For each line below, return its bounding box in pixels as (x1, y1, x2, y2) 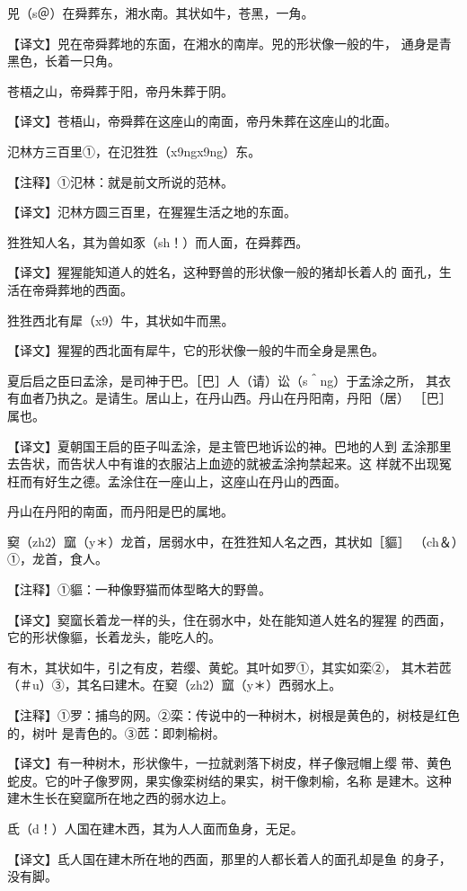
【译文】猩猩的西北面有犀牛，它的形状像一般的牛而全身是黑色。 (7, 341, 384, 360)
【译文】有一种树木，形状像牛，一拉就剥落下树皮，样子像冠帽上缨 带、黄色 (7, 753, 452, 772)
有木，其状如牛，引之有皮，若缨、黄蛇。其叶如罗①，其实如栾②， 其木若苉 (7, 657, 452, 676)
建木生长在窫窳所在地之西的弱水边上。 (7, 789, 233, 807)
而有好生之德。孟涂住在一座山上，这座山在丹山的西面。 (19, 471, 347, 490)
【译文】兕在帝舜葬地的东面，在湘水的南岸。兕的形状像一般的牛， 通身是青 (7, 33, 452, 52)
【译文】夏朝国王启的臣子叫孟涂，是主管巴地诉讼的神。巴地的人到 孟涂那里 (7, 436, 452, 455)
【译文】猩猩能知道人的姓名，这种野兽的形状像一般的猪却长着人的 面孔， (7, 263, 439, 281)
